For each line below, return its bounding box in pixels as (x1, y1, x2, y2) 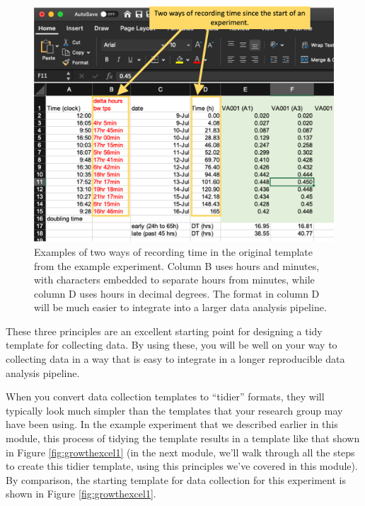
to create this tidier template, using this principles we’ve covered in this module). (6, 459, 358, 473)
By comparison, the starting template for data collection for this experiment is (6, 472, 346, 487)
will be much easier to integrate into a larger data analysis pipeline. (34, 300, 327, 315)
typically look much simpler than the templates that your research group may (6, 403, 343, 417)
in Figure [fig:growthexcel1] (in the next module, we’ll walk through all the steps (6, 444, 355, 459)
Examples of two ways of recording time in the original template (34, 244, 313, 259)
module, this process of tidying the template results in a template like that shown (6, 431, 360, 446)
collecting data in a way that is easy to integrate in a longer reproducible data (6, 352, 345, 366)
